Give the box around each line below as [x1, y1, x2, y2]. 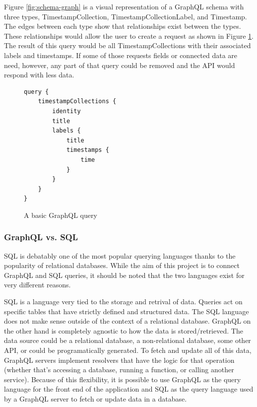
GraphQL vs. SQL [4, 231, 78, 243]
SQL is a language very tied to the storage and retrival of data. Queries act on [4, 296, 243, 307]
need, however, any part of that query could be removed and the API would [4, 60, 235, 70]
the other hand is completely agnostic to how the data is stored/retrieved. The [4, 325, 243, 336]
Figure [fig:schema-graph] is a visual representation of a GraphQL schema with [4, 1, 244, 11]
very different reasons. [4, 279, 71, 290]
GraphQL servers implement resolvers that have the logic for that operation [4, 354, 235, 365]
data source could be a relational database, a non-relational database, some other [4, 335, 251, 345]
